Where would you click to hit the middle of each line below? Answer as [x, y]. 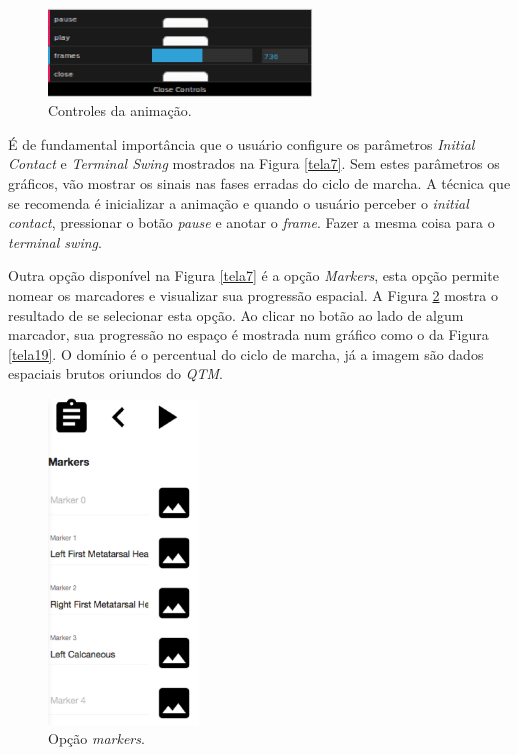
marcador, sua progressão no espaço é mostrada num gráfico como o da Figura [248, 334]
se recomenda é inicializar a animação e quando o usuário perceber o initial [238, 202]
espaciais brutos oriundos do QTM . [115, 373]
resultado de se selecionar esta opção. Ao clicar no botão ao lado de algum [236, 314]
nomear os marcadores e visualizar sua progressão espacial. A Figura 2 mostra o [253, 294]
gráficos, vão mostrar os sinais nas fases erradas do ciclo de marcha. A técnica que [259, 183]
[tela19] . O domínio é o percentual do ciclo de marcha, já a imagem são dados [246, 353]
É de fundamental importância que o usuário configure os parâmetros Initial [241, 143]
